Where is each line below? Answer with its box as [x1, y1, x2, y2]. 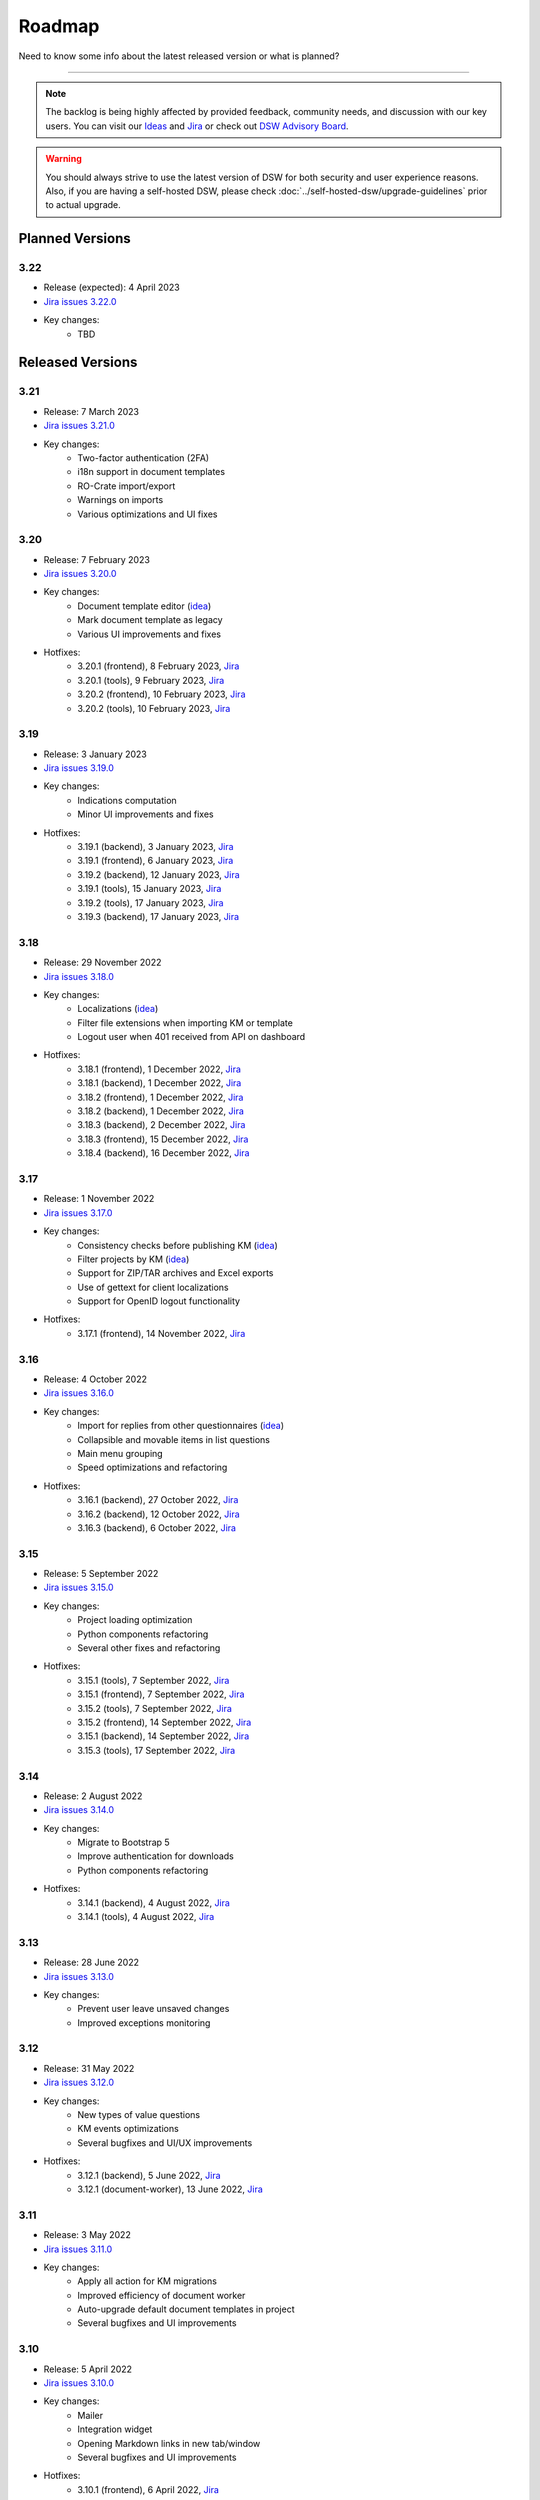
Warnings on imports [77, 494, 164, 506]
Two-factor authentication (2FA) [77, 451, 210, 464]
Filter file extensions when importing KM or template [77, 1016, 294, 1029]
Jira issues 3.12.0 [43, 2076, 115, 2089]
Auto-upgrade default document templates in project [77, 2303, 295, 2315]
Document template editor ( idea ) [77, 600, 212, 612]
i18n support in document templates [77, 466, 225, 478]
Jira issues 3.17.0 [43, 1206, 113, 1219]
